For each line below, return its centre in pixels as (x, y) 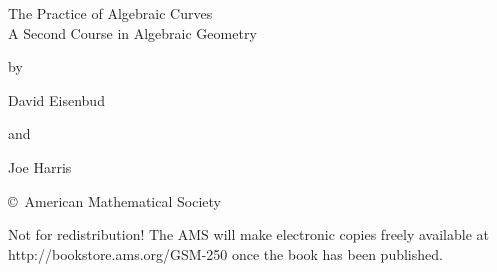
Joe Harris (40, 166)
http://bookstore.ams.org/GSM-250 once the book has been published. (225, 253)
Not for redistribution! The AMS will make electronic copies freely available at (249, 234)
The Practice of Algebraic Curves (110, 13)
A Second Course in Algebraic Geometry (132, 32)
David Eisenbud (56, 99)
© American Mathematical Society (114, 200)
